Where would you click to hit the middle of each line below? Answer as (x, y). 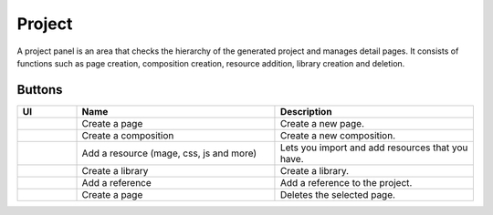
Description (306, 111)
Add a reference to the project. (346, 182)
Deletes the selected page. (338, 194)
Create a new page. (322, 123)
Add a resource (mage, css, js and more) (169, 153)
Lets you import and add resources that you (374, 148)
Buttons (40, 90)
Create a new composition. (338, 135)
